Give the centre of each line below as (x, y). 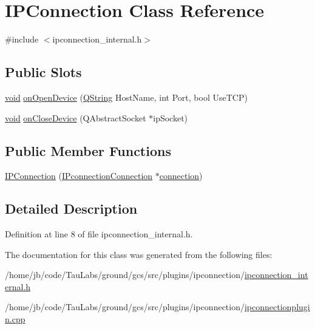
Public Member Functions (88, 150)
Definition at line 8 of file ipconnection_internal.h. (99, 234)
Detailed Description (71, 209)
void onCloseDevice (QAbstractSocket (76, 117)
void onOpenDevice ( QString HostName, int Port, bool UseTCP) (126, 97)
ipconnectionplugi (277, 307)
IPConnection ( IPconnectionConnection (79, 176)
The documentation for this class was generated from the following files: (139, 254)
